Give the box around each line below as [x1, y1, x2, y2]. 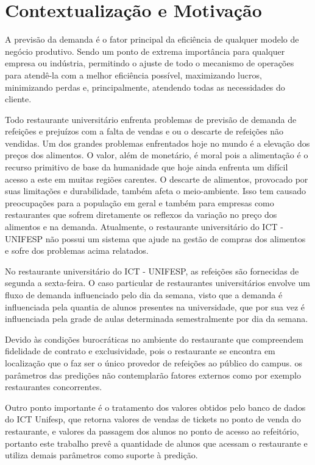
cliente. [5, 93, 32, 105]
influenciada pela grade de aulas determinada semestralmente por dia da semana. [5, 312, 308, 325]
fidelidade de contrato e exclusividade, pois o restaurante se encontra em [5, 344, 275, 357]
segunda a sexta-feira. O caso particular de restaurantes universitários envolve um [5, 276, 310, 289]
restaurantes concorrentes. [5, 380, 102, 393]
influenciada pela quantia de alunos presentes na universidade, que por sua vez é [5, 300, 305, 313]
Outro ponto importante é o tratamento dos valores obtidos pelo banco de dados [5, 400, 306, 413]
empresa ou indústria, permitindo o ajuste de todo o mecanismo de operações [5, 57, 294, 69]
